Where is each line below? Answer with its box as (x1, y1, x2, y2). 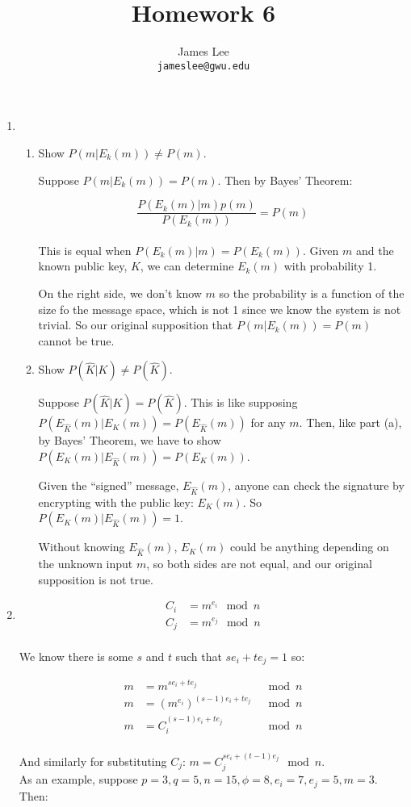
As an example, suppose (19, 771, 138, 788)
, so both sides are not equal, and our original (146, 555, 372, 572)
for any (250, 414, 286, 431)
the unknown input (38, 555, 133, 572)
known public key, (38, 257, 128, 274)
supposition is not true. (38, 571, 153, 587)
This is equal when (38, 241, 132, 258)
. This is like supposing (183, 394, 298, 411)
